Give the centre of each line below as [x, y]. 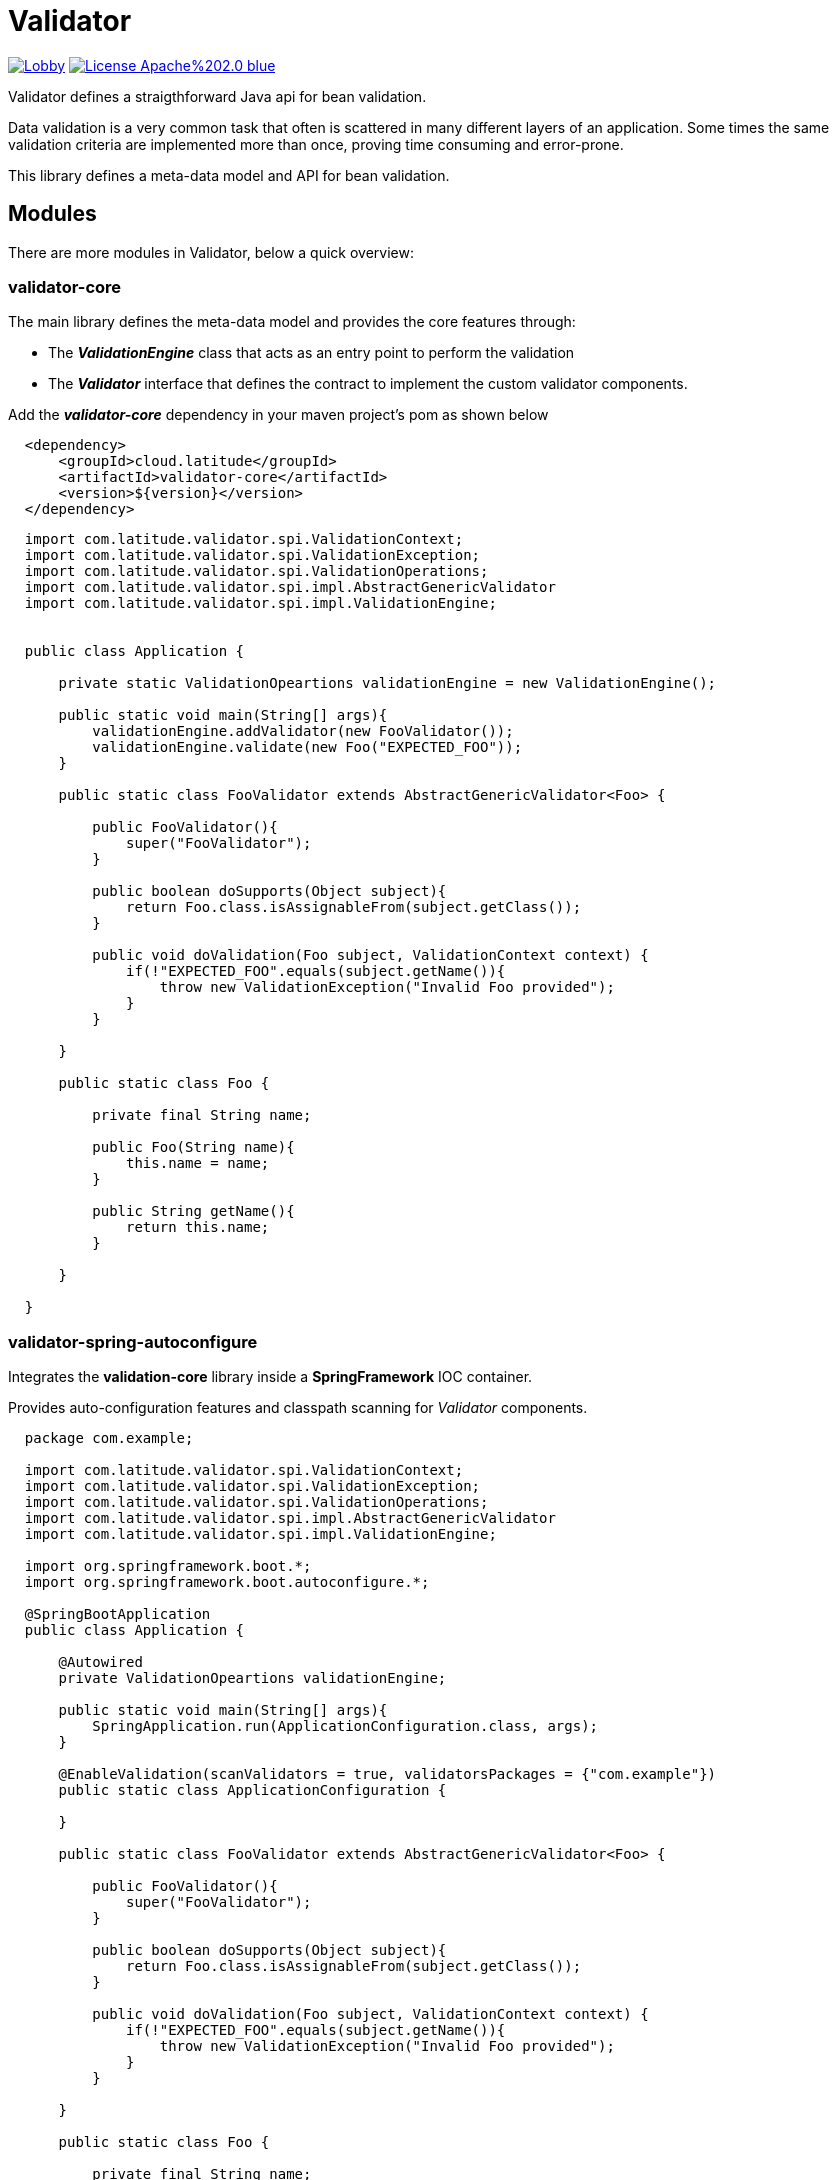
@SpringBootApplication [117, 1614]
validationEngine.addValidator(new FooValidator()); [303, 731]
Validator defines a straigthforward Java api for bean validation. [217, 96]
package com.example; [109, 1438]
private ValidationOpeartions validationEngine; [252, 1678]
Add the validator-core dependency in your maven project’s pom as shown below [278, 415]
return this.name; [198, 1227]
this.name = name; [198, 1163]
